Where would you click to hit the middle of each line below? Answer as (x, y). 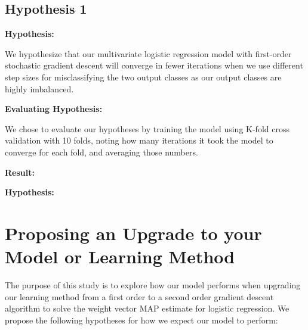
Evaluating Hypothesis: (54, 109)
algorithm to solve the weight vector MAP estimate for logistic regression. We (147, 308)
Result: (20, 172)
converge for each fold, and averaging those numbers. (101, 152)
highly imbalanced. (39, 88)
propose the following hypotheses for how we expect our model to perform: (141, 320)
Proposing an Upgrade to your (133, 233)
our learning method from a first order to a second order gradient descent (139, 296)
